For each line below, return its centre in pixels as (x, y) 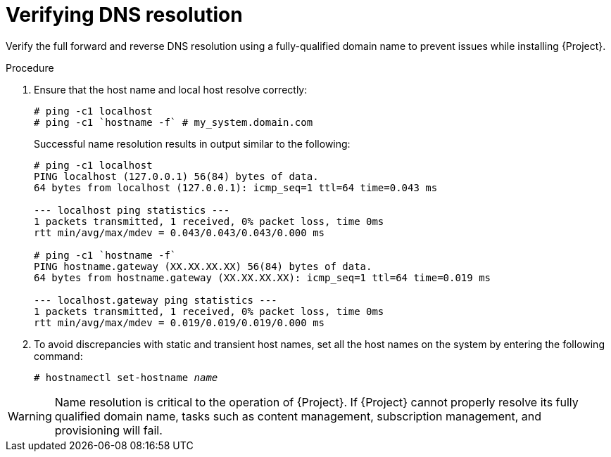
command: (58, 356)
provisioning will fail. (108, 430)
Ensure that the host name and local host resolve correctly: (171, 89)
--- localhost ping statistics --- (132, 210)
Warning (30, 416)
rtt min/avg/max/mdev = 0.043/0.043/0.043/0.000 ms (179, 232)
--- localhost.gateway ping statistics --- (156, 300)
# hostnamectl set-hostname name (126, 377)
